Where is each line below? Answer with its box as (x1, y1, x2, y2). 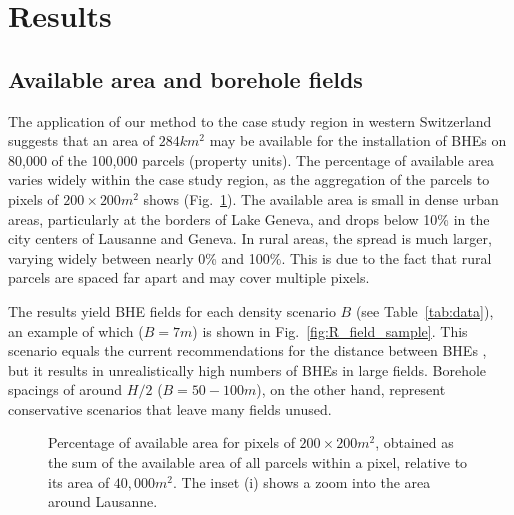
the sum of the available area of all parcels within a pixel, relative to (48, 452, 468, 473)
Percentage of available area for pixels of (48, 432, 295, 453)
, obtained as (375, 432, 454, 453)
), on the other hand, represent (256, 379, 446, 400)
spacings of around (8, 379, 123, 400)
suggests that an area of (8, 130, 155, 151)
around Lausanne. (48, 491, 158, 512)
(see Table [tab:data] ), (355, 300, 494, 321)
